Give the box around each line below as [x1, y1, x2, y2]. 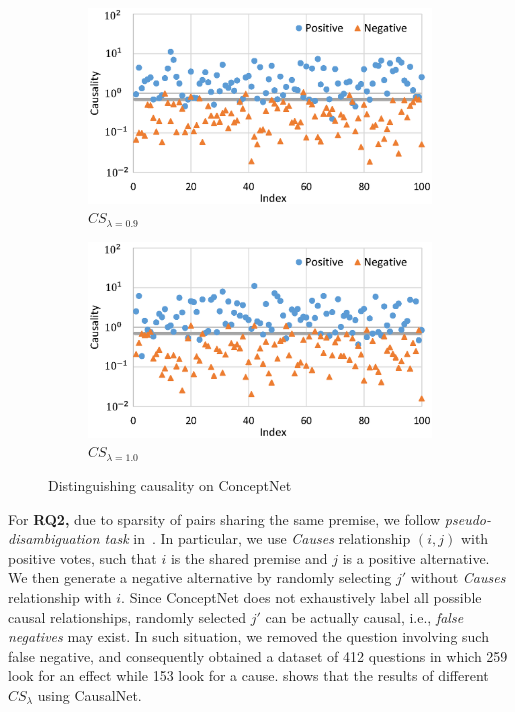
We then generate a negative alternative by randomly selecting [8, 567, 392, 588]
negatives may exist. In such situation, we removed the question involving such [8, 626, 489, 647]
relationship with [8, 587, 112, 608]
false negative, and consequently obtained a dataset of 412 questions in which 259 [8, 645, 508, 666]
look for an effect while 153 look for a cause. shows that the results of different [8, 665, 489, 686]
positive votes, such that [8, 547, 157, 568]
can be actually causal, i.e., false [265, 606, 464, 627]
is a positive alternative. [342, 547, 490, 568]
